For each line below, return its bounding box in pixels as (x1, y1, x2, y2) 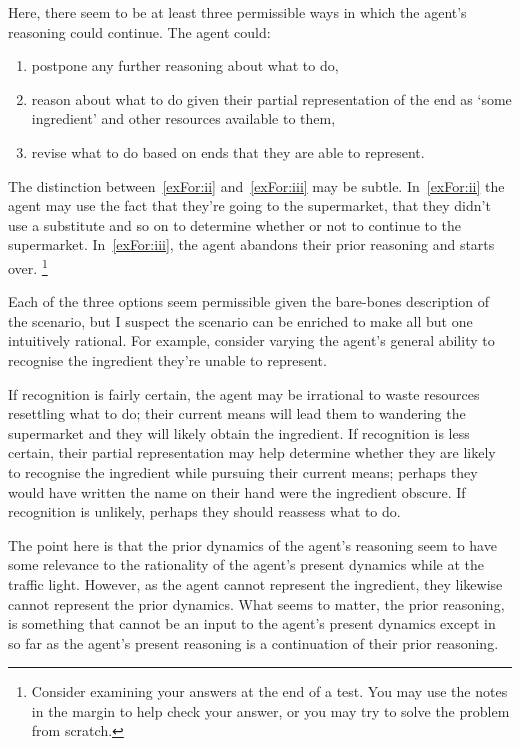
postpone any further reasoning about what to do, (31, 55, 339, 76)
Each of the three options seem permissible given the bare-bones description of (8, 291, 490, 312)
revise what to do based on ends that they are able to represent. (31, 141, 425, 162)
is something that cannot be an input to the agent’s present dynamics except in (8, 613, 496, 634)
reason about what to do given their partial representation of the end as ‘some (31, 88, 512, 109)
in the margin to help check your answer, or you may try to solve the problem (31, 700, 510, 721)
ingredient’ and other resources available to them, (31, 108, 336, 129)
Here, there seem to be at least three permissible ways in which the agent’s (8, 2, 467, 22)
